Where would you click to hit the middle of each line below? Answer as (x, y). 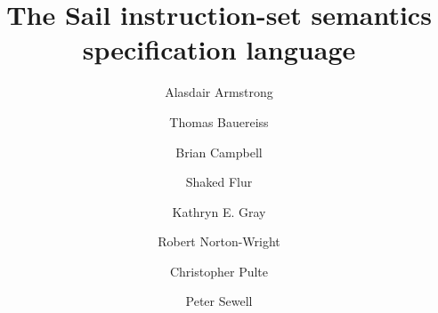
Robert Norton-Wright (219, 241)
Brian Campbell (219, 152)
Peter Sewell (219, 301)
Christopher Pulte (219, 271)
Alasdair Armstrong (219, 92)
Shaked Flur (219, 182)
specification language (219, 49)
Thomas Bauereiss (219, 121)
